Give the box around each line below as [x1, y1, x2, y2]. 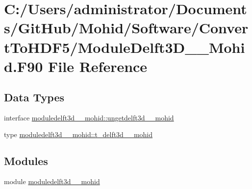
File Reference [48, 56, 148, 76]
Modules [4, 153, 48, 168]
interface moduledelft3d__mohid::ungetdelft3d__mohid [4, 113, 174, 123]
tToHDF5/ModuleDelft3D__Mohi [4, 37, 245, 57]
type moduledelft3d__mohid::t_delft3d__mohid [4, 129, 153, 139]
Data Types [4, 90, 64, 105]
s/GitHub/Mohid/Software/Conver [4, 18, 249, 38]
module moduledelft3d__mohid [4, 176, 100, 186]
